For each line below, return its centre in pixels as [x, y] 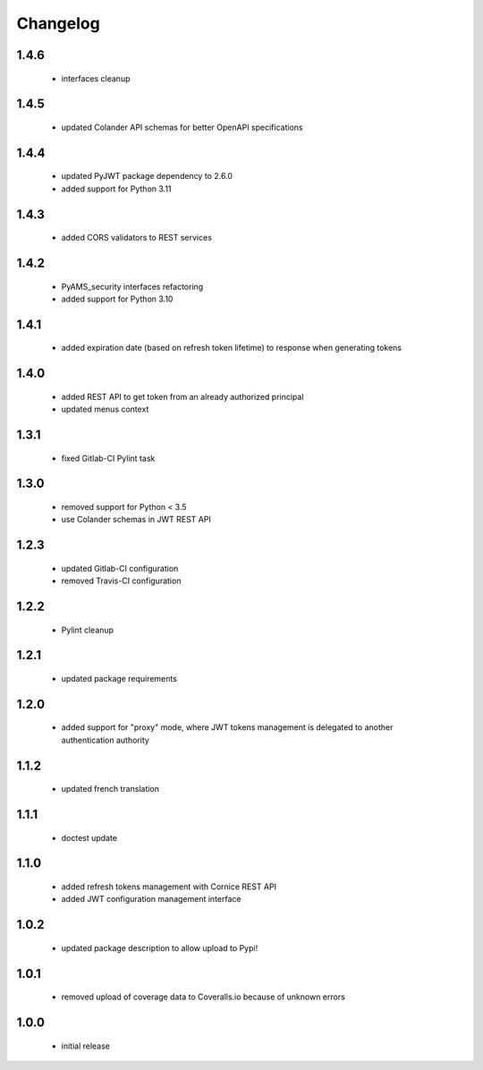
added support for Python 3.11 [116, 189]
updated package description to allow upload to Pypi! [160, 947]
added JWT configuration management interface [151, 899]
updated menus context [105, 409]
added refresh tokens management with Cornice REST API [169, 887]
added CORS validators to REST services [136, 238]
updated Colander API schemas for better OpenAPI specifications [182, 127]
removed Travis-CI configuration [121, 581]
